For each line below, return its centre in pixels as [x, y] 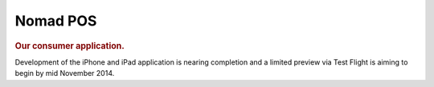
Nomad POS [56, 21]
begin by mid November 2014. [65, 73]
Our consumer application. [70, 45]
